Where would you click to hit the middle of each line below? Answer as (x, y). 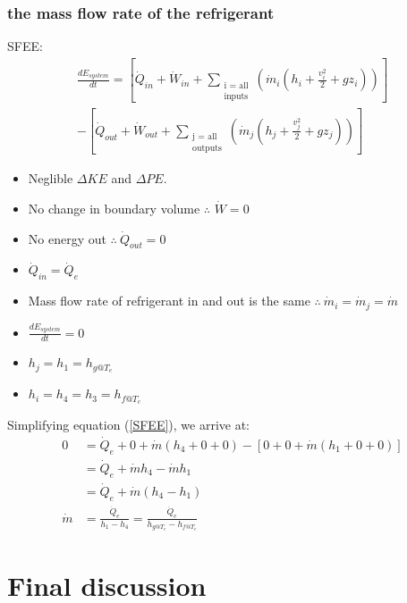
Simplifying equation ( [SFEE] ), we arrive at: (129, 425)
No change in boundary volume (114, 208)
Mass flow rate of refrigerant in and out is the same (169, 301)
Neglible (51, 178)
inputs (236, 96)
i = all (236, 85)
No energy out (67, 238)
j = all (205, 137)
